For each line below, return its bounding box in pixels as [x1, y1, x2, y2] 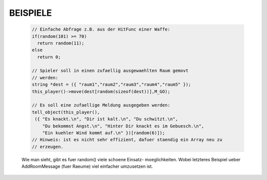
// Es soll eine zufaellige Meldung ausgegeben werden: [32, 103, 171, 108]
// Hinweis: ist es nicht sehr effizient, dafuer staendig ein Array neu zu [32, 137, 222, 143]
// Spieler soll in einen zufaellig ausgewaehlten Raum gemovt [32, 68, 189, 73]
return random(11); [37, 40, 85, 46]
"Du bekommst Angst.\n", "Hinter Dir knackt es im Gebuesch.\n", [42, 123, 204, 129]
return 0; [37, 54, 61, 60]
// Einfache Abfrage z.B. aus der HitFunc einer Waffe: [32, 27, 171, 32]
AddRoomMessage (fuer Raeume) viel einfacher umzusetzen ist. [21, 163, 153, 170]
